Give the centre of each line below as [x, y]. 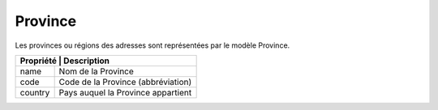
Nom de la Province [96, 71]
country [35, 92]
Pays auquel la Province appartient [125, 92]
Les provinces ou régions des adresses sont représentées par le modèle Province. [152, 45]
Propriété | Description [64, 61]
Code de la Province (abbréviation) [125, 82]
